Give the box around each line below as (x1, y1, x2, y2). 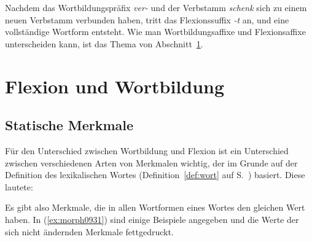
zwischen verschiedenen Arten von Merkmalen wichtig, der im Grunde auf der (5, 156, 298, 169)
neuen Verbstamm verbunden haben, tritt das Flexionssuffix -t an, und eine (5, 13, 289, 26)
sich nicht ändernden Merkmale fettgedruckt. (5, 225, 174, 238)
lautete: (5, 180, 33, 193)
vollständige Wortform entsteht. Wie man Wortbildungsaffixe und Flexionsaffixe (5, 25, 306, 38)
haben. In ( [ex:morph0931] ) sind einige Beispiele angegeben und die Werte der (5, 213, 299, 225)
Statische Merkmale (5, 115, 134, 135)
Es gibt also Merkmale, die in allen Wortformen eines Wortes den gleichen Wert (5, 201, 305, 214)
